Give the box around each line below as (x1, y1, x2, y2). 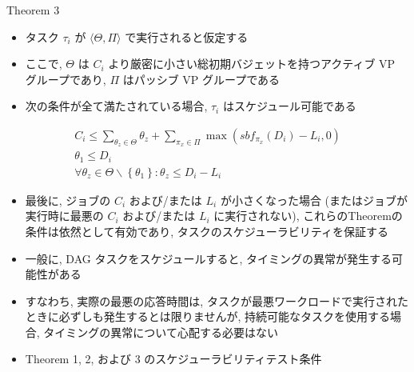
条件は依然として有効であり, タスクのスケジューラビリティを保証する (25, 222, 388, 239)
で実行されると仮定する (125, 28, 249, 45)
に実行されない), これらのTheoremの (213, 207, 403, 224)
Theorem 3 (6, 2, 60, 18)
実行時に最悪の (25, 207, 104, 224)
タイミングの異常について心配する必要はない (43, 323, 278, 340)
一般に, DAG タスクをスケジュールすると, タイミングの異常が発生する (25, 250, 392, 266)
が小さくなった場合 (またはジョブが (220, 191, 408, 208)
